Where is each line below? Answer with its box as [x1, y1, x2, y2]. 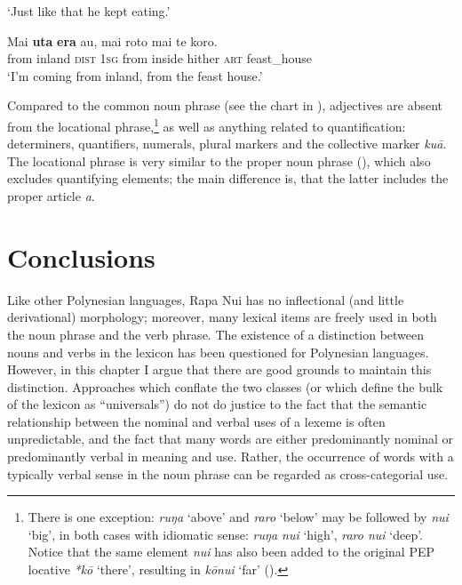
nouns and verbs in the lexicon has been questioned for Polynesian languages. [7, 342, 429, 361]
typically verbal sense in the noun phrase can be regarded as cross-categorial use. [7, 464, 449, 483]
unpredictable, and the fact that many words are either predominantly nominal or [7, 429, 454, 448]
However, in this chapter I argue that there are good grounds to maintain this [7, 360, 432, 379]
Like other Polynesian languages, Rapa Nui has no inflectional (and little [7, 290, 404, 309]
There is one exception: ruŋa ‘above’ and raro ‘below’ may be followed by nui [28, 508, 449, 526]
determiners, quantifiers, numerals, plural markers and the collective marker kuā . [7, 134, 447, 153]
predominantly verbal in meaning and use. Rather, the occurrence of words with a [7, 447, 454, 466]
